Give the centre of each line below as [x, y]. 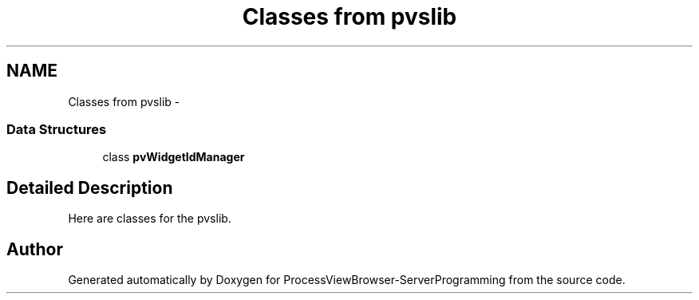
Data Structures [57, 129]
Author [35, 249]
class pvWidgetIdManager [174, 157]
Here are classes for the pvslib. [150, 219]
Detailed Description [90, 187]
